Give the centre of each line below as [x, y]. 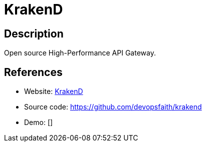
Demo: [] [39, 122]
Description [34, 33]
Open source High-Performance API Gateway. [80, 53]
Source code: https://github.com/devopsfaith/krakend [113, 107]
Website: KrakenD [54, 91]
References [33, 72]
